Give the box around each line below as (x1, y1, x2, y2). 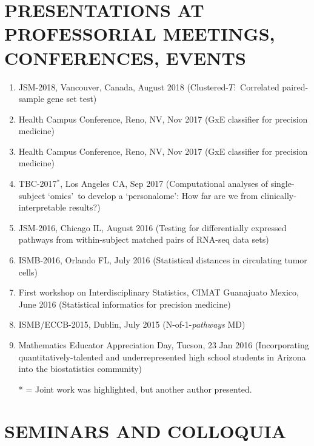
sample (18, 92, 44, 105)
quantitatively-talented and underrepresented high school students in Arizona (18, 350, 306, 363)
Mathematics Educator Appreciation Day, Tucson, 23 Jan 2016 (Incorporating (18, 339, 309, 351)
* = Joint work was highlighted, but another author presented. (18, 382, 252, 395)
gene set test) (47, 92, 97, 105)
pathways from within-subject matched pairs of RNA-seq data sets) (18, 233, 269, 246)
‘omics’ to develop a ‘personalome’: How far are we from (48, 189, 258, 201)
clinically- (261, 189, 296, 201)
